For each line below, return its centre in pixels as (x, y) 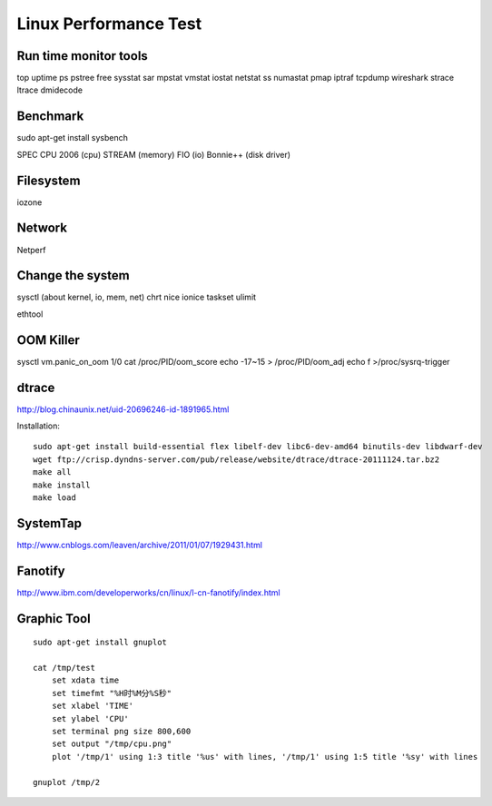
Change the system (74, 275)
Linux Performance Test (109, 24)
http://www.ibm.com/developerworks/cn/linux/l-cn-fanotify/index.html (148, 592)
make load (54, 498)
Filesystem (49, 180)
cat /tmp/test (64, 668)
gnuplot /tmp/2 (67, 782)
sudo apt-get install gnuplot (100, 643)
